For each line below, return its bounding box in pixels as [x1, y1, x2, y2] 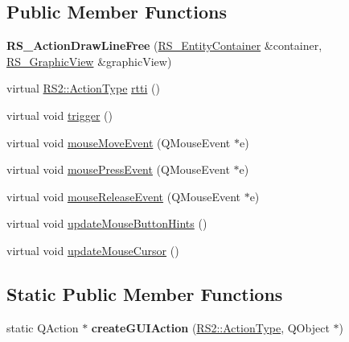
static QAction [6, 319, 79, 336]
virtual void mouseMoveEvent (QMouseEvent [6, 134, 231, 150]
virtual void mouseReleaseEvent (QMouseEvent [6, 187, 240, 204]
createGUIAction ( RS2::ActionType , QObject [91, 319, 330, 336]
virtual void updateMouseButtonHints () [6, 215, 207, 232]
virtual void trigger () [6, 106, 113, 123]
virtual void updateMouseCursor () [6, 241, 179, 258]
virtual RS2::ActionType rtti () [6, 80, 160, 97]
